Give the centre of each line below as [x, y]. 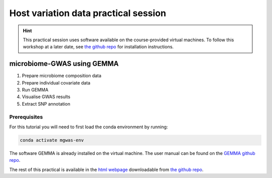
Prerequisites [26, 117]
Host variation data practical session [88, 13]
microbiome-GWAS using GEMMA [64, 64]
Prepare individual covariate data [56, 82]
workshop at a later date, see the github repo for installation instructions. [98, 47]
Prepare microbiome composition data [62, 76]
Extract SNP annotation [46, 104]
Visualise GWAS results [46, 97]
